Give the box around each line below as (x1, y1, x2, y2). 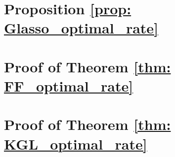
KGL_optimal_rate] (4, 133, 147, 154)
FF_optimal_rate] (4, 75, 133, 95)
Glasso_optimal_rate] (4, 18, 159, 38)
